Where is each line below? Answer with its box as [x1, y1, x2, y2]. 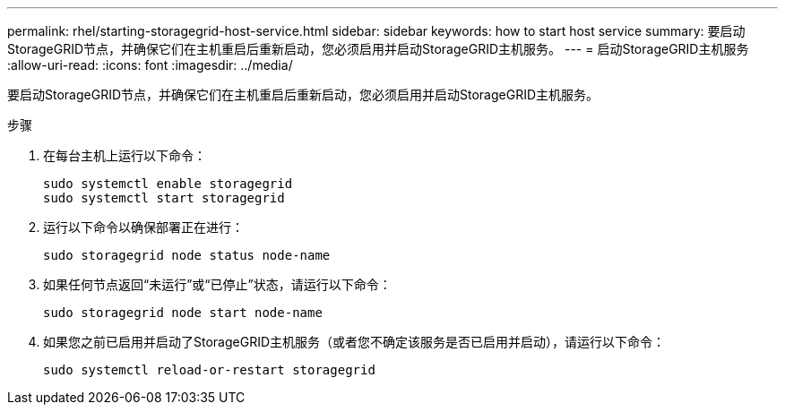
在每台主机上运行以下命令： [43, 148, 206, 163]
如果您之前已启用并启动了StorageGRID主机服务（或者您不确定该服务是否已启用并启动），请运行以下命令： [43, 334, 666, 349]
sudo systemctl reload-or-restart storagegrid [43, 363, 375, 377]
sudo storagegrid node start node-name [43, 305, 323, 320]
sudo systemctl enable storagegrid [43, 176, 293, 191]
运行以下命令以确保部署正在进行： [43, 219, 244, 235]
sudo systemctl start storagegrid [43, 191, 285, 205]
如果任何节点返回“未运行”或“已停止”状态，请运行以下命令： [43, 277, 392, 292]
